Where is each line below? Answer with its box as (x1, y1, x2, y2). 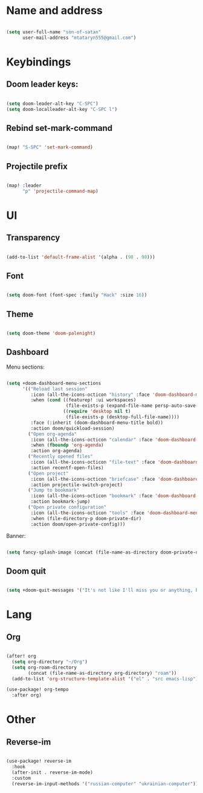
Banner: (6, 532, 26, 540)
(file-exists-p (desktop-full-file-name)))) (65, 414, 180, 420)
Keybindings (6, 55, 71, 69)
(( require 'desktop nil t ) (63, 409, 131, 415)
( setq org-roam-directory (11, 664, 77, 671)
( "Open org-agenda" (28, 431, 77, 437)
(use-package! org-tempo (6, 686, 69, 693)
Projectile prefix (6, 161, 68, 172)
